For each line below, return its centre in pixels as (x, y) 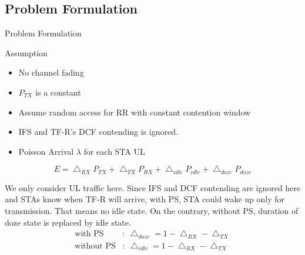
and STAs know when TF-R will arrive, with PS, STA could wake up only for (145, 199)
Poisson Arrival (46, 151)
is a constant (58, 92)
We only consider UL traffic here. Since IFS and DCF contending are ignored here (153, 187)
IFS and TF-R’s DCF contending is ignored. (98, 132)
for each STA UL (114, 151)
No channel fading (51, 72)
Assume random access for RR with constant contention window (135, 112)
